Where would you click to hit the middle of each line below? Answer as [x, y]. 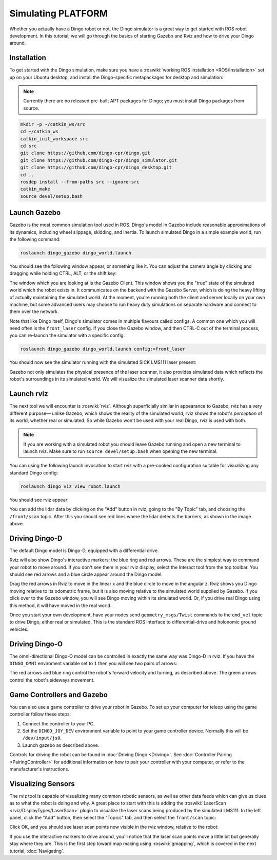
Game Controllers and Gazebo [58, 695]
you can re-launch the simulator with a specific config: [67, 335]
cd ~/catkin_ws [39, 132]
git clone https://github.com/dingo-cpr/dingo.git [85, 153]
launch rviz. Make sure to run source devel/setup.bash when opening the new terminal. [121, 451]
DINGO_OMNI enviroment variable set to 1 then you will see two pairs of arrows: [93, 664]
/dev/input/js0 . [42, 738]
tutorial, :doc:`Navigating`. [37, 851]
